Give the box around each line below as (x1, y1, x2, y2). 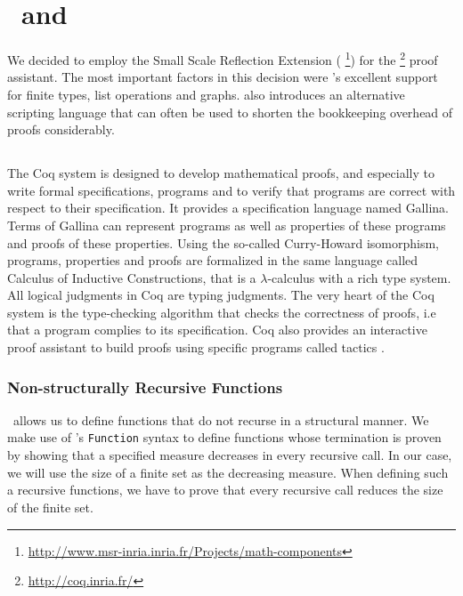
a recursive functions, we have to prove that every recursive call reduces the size (7, 480, 443, 499)
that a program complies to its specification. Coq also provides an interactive (7, 320, 427, 339)
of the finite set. (7, 497, 93, 516)
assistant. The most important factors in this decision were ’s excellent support (7, 68, 438, 86)
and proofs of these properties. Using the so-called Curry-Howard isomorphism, (7, 233, 439, 252)
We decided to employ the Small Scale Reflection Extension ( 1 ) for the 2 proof (7, 48, 438, 68)
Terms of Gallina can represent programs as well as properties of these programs (7, 215, 446, 234)
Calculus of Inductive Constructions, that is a (7, 268, 256, 286)
